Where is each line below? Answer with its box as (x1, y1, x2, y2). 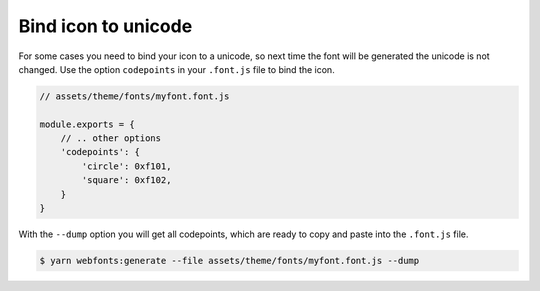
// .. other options (60, 133, 162, 144)
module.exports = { (39, 118, 135, 130)
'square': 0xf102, (81, 175, 172, 186)
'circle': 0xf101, (81, 160, 172, 172)
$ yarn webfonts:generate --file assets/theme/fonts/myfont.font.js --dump (39, 255, 420, 267)
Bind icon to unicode (18, 15, 193, 37)
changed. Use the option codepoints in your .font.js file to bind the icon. (18, 63, 335, 75)
